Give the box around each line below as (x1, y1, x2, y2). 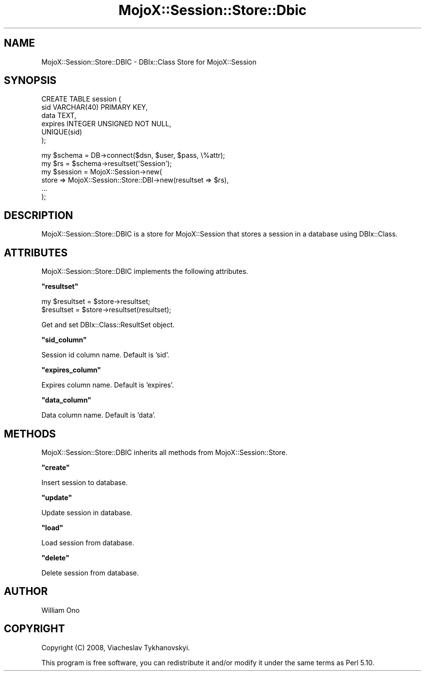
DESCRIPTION (4, 209, 73, 221)
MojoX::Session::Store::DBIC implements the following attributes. (41, 267, 248, 276)
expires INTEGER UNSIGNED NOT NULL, (41, 119, 171, 128)
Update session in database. (41, 508, 132, 517)
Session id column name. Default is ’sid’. (41, 351, 169, 359)
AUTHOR (4, 585, 48, 598)
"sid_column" (41, 336, 87, 344)
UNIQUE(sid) (41, 128, 82, 136)
